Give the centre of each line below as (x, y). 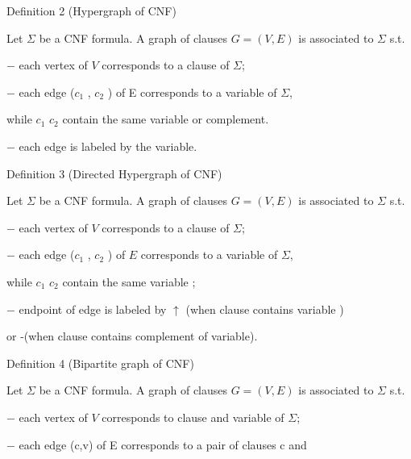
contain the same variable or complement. (166, 119)
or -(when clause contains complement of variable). (132, 336)
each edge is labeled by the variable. (108, 146)
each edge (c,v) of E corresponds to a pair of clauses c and (163, 444)
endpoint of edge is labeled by (93, 309)
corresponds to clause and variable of (193, 417)
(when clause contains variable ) (265, 309)
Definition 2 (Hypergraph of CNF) (91, 10)
